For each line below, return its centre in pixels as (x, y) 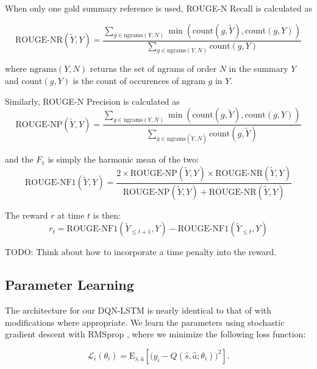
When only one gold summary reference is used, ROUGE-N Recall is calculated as (158, 8)
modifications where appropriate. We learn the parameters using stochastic (145, 322)
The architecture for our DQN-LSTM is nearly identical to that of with (138, 310)
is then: (107, 215)
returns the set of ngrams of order (153, 69)
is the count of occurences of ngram (139, 81)
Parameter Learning (69, 285)
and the (19, 159)
